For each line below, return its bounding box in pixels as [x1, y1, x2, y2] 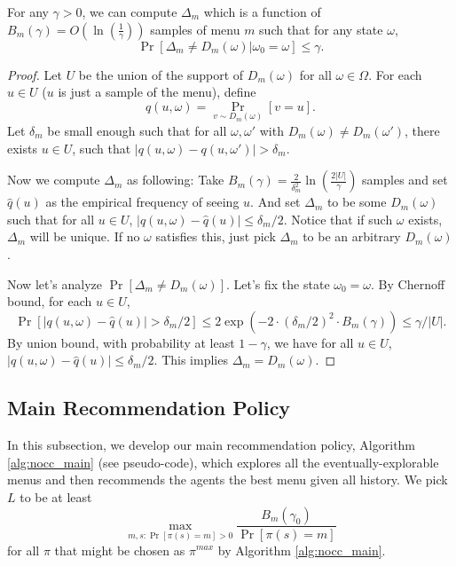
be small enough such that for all [47, 122, 227, 139]
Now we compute [7, 170, 100, 189]
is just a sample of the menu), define [58, 83, 256, 101]
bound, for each [7, 292, 92, 311]
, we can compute [82, 3, 177, 20]
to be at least [20, 487, 92, 506]
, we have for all [266, 333, 354, 351]
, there [405, 122, 440, 139]
